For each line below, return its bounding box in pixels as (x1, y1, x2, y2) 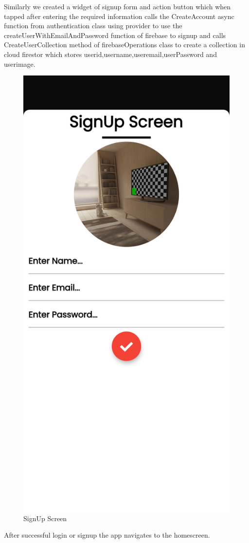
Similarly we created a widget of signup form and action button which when (4, 1, 231, 11)
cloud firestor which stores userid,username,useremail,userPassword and (4, 49, 217, 59)
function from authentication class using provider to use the (4, 20, 182, 31)
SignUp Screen (23, 513, 67, 523)
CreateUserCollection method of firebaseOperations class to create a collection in (4, 39, 245, 50)
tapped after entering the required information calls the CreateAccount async (4, 11, 234, 21)
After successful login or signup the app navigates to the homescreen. (4, 529, 210, 540)
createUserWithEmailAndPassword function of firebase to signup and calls (4, 30, 226, 40)
